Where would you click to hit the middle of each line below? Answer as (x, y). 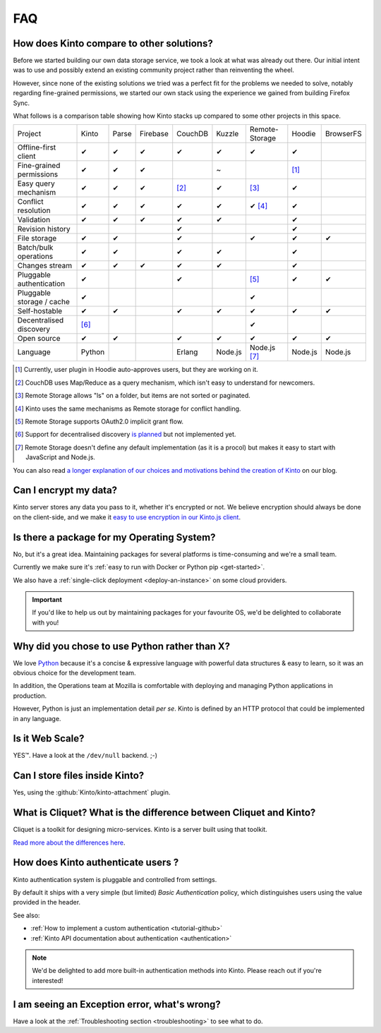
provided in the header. (47, 902)
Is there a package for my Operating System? (114, 537)
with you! (46, 622)
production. (30, 696)
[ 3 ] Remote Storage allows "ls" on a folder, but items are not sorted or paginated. (133, 396)
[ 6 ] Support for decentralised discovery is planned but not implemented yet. (126, 435)
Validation (34, 220)
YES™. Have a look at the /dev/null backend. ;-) (85, 756)
